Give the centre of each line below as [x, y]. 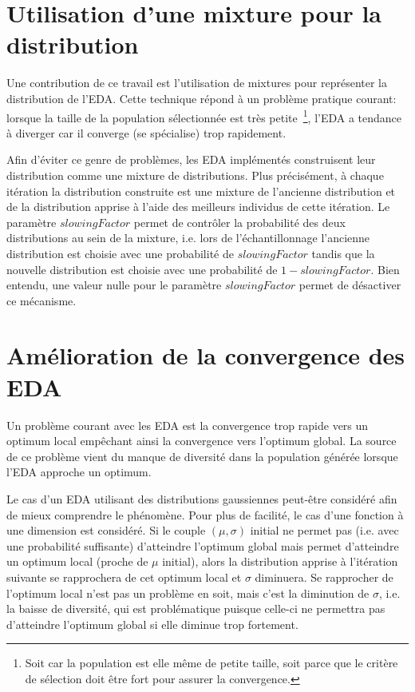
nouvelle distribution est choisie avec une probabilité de [142, 269]
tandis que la [343, 253]
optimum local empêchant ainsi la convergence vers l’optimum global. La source [202, 441]
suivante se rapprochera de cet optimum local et [124, 577]
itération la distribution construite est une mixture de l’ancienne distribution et [201, 191]
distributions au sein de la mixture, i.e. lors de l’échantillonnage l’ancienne [188, 238]
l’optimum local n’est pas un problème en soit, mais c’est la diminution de [188, 593]
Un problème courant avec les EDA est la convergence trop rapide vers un [188, 425]
